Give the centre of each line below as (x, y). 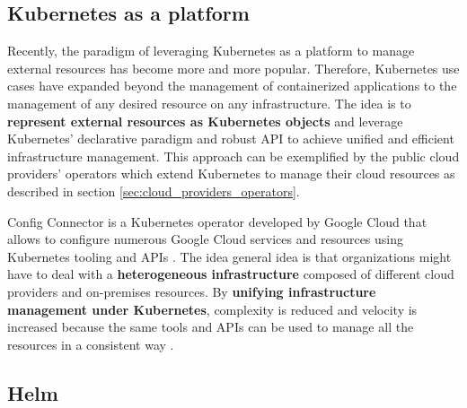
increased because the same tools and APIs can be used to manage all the (211, 327)
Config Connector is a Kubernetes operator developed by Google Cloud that (217, 221)
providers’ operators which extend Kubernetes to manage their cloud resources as (231, 174)
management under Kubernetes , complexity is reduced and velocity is (212, 309)
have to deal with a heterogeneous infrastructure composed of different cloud (231, 274)
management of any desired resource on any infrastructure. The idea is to (209, 103)
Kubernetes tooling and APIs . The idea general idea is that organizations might (229, 256)
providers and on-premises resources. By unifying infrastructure (192, 291)
